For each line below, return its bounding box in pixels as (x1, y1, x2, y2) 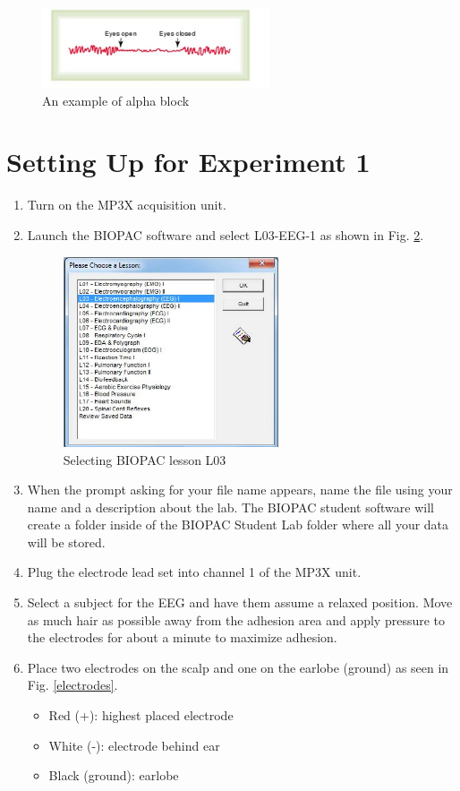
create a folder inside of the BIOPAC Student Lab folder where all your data (27, 515, 449, 534)
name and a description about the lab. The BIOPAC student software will (27, 497, 434, 516)
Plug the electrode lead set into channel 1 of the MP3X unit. (27, 563, 362, 581)
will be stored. (27, 532, 106, 551)
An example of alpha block (42, 90, 190, 109)
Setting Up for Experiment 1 (6, 143, 371, 180)
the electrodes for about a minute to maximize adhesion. (27, 628, 337, 647)
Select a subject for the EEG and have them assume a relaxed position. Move (27, 593, 453, 612)
